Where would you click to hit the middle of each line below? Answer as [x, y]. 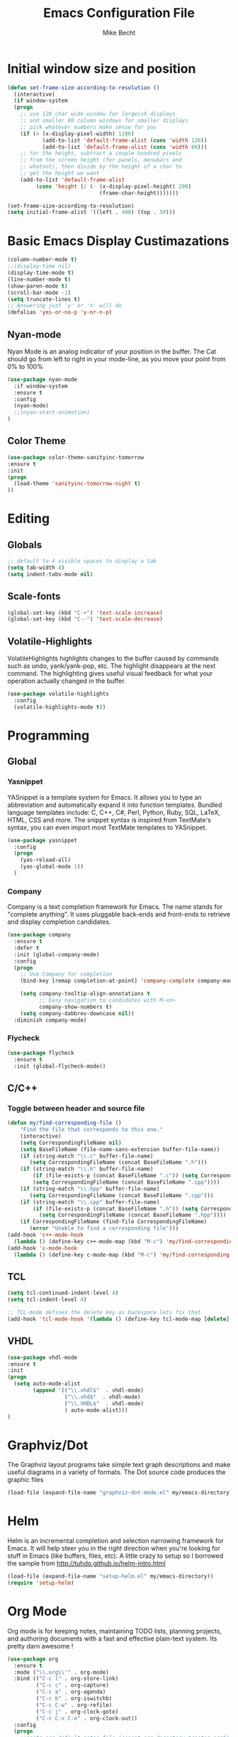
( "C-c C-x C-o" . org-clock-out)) [87, 1718]
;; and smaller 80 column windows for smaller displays [104, 121]
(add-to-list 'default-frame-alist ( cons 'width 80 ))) [125, 147]
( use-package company [39, 935]
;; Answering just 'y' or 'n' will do [64, 306]
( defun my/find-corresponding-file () [64, 1123]
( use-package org [33, 1659]
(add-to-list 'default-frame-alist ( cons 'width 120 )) [125, 140]
